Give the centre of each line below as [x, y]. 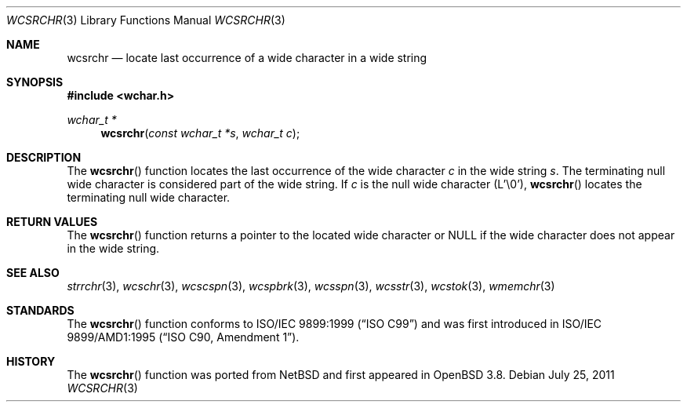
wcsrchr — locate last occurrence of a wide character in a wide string [247, 58]
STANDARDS [40, 310]
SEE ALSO [33, 273]
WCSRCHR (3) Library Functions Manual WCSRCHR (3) [146, 20]
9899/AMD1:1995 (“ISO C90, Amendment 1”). [183, 337]
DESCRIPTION [44, 157]
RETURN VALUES [52, 222]
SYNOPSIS [35, 82]
